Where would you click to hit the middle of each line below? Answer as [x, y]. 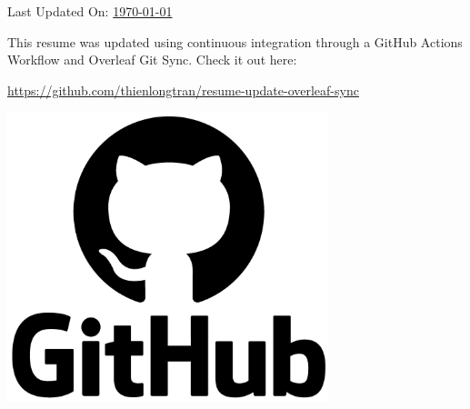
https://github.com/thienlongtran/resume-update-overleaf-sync [183, 90]
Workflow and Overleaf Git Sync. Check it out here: [152, 60]
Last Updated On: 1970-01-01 [90, 11]
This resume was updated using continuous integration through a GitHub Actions [235, 41]
